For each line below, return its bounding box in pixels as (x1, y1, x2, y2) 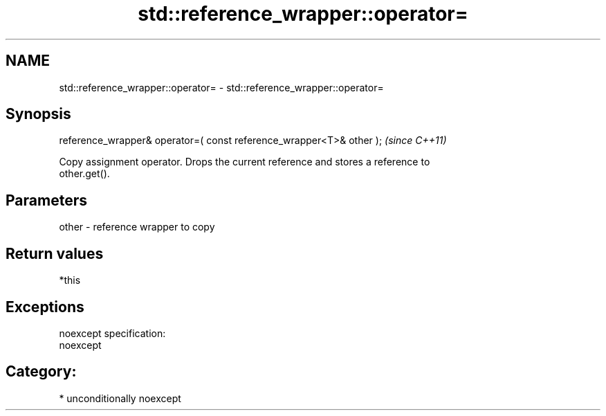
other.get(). (59, 168, 110, 180)
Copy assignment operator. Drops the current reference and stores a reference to (59, 156, 430, 168)
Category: (6, 363, 77, 381)
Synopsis (6, 105, 71, 123)
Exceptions (6, 298, 84, 316)
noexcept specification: (59, 327, 166, 339)
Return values (6, 244, 104, 262)
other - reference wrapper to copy (59, 221, 215, 233)
